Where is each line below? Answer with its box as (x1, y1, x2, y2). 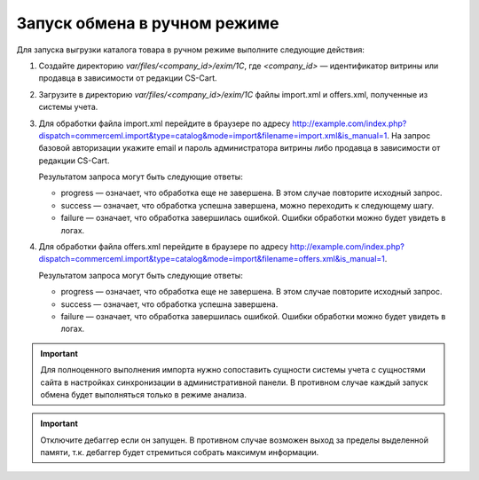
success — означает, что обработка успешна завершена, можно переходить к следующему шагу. (60, 200, 435, 210)
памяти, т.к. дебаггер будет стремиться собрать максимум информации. (40, 447, 319, 458)
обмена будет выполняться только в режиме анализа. (40, 389, 247, 399)
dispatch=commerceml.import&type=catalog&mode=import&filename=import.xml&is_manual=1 (38, 130, 388, 141)
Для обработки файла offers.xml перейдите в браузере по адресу (38, 241, 288, 252)
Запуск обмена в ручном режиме (16, 13, 279, 33)
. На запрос (387, 130, 431, 141)
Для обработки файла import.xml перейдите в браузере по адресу (38, 118, 291, 129)
